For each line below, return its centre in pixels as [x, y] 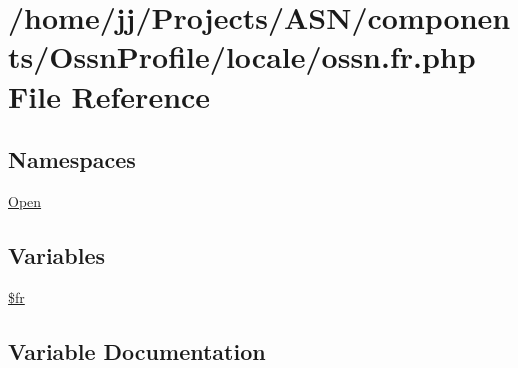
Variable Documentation [137, 350]
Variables [57, 254]
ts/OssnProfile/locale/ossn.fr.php [242, 56]
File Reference [109, 95]
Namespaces [72, 159]
